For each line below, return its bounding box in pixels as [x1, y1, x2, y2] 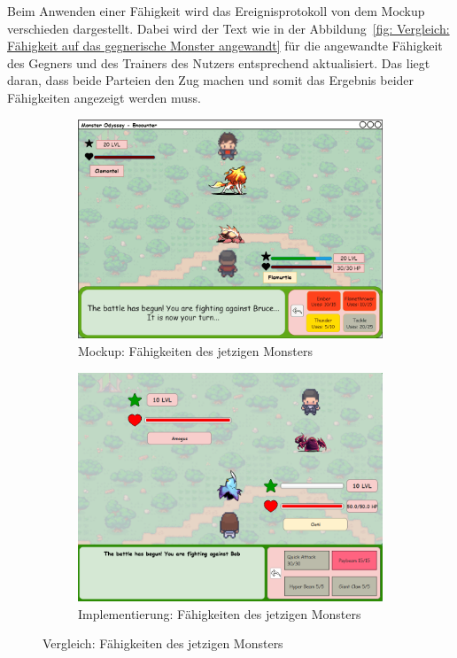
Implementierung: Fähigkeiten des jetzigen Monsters [78, 604, 361, 623]
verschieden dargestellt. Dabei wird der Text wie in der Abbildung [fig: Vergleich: [7, 19, 450, 37]
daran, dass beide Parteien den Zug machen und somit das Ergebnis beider [7, 71, 414, 89]
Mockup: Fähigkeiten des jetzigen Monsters [78, 342, 314, 360]
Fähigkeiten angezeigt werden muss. [7, 88, 202, 106]
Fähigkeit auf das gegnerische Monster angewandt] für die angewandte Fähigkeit [7, 36, 443, 55]
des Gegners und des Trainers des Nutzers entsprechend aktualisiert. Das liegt [7, 53, 430, 72]
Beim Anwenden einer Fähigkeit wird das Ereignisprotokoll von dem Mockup [7, 2, 425, 19]
